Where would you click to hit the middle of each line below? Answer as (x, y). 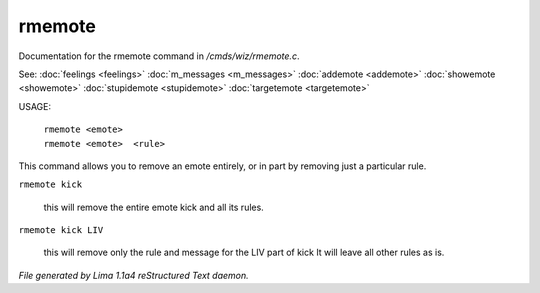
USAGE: (35, 106)
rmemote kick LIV (61, 230)
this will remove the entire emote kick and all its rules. (153, 207)
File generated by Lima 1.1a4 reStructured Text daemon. (133, 275)
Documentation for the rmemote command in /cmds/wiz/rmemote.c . (159, 56)
